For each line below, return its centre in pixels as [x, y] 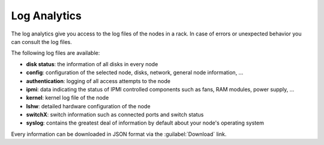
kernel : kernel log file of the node [67, 98]
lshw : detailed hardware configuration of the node [88, 106]
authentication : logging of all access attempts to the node [98, 81]
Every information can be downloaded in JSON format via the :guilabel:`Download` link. [119, 134]
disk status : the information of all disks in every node [92, 64]
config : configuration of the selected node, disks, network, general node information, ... [135, 73]
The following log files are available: [55, 53]
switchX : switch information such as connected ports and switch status [115, 115]
